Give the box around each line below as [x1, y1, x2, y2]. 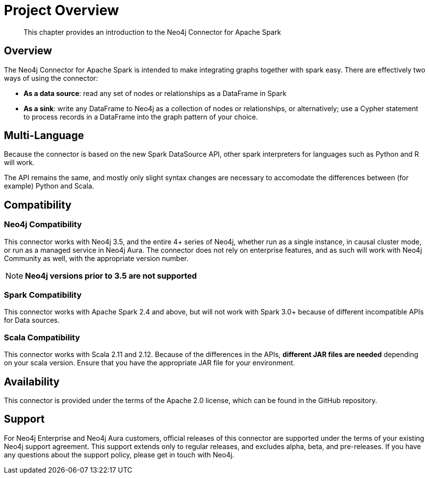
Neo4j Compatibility [4, 219, 82, 230]
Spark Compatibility [4, 290, 82, 300]
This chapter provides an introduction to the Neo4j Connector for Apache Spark [24, 27, 281, 36]
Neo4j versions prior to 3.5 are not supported [25, 270, 197, 281]
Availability [4, 375, 60, 388]
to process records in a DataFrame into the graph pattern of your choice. [24, 112, 258, 121]
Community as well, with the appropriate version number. [4, 254, 189, 263]
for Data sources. [4, 316, 60, 325]
